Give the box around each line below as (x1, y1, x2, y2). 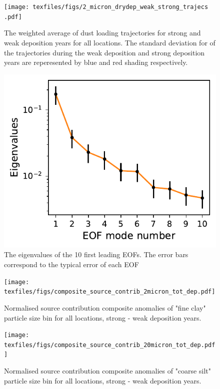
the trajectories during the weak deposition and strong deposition (4, 47, 205, 57)
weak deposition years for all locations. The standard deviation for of (4, 37, 215, 47)
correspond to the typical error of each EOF (4, 259, 139, 269)
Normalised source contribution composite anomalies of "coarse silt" (4, 366, 211, 376)
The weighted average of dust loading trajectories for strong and (4, 27, 201, 38)
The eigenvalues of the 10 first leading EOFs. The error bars (4, 249, 188, 260)
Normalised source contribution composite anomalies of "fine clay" (4, 302, 206, 313)
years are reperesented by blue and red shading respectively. (4, 57, 188, 67)
